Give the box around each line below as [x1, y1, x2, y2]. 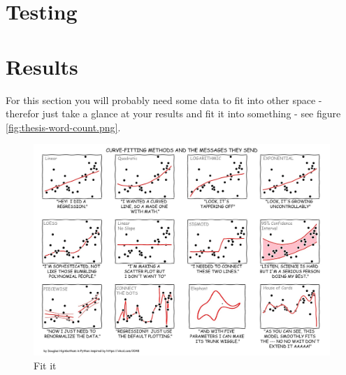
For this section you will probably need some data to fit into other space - [6, 92, 322, 107]
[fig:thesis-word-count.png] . [6, 119, 121, 134]
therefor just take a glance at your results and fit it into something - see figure [6, 106, 341, 121]
